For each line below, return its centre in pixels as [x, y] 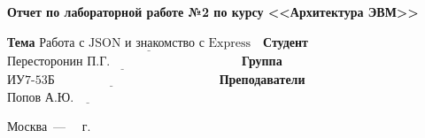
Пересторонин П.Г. [59, 61]
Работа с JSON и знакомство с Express [145, 43]
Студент [285, 41]
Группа [262, 60]
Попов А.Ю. [41, 98]
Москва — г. [49, 126]
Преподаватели [262, 79]
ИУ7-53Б [31, 81]
